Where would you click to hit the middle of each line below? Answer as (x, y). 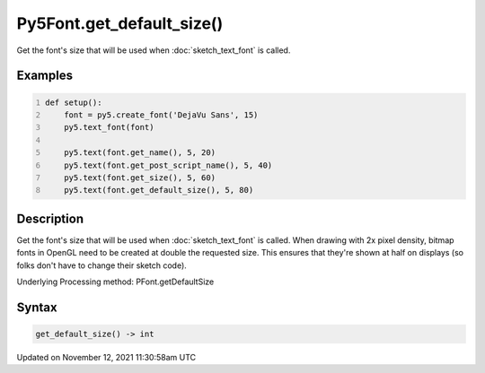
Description (50, 218)
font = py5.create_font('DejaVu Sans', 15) (161, 115)
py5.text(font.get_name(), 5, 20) (140, 153)
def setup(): (74, 102)
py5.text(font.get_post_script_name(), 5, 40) (168, 165)
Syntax (37, 307)
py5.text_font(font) (109, 127)
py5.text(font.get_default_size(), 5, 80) (159, 190)
